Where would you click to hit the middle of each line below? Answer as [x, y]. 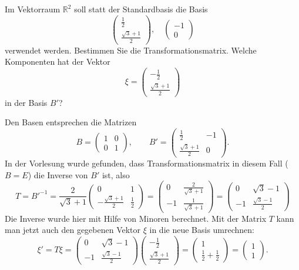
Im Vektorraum [33, 9]
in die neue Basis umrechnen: [202, 230]
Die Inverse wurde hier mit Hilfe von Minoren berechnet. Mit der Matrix [136, 218]
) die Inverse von [58, 174]
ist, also [116, 174]
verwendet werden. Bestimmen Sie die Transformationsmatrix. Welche [131, 50]
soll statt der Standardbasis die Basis [141, 9]
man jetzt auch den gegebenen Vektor [73, 230]
